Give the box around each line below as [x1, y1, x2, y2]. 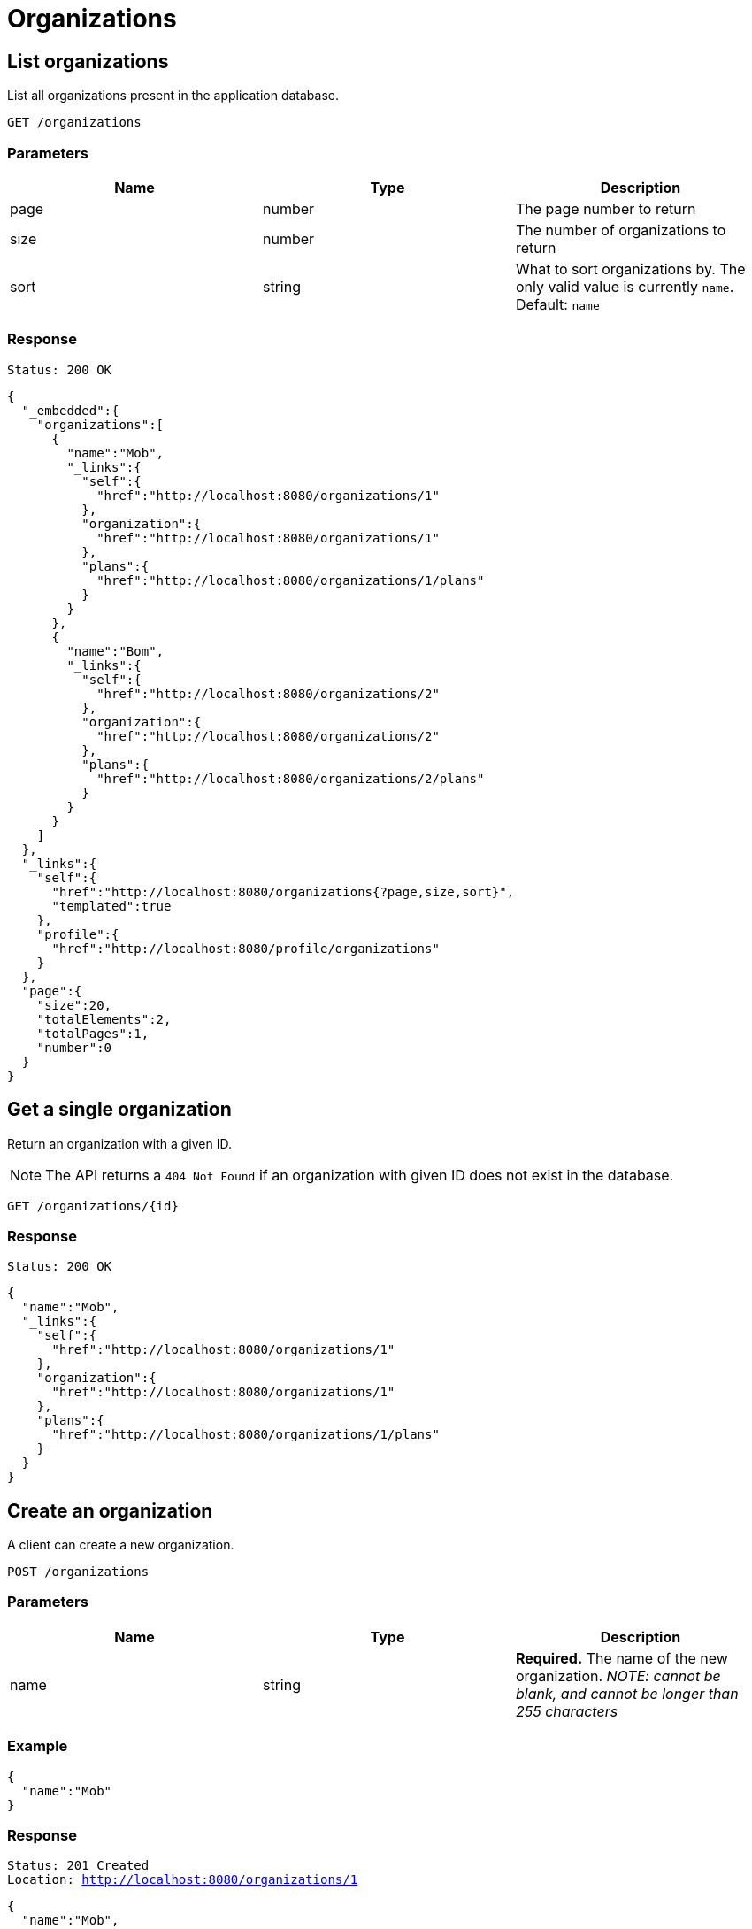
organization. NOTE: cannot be [515, 1666, 721, 1685]
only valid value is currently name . [515, 277, 734, 296]
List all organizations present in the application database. [7, 88, 340, 104]
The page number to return [515, 199, 696, 218]
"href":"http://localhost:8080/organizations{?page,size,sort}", [51, 884, 515, 899]
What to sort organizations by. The [515, 259, 746, 278]
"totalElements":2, [36, 1011, 172, 1026]
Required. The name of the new [515, 1648, 728, 1667]
